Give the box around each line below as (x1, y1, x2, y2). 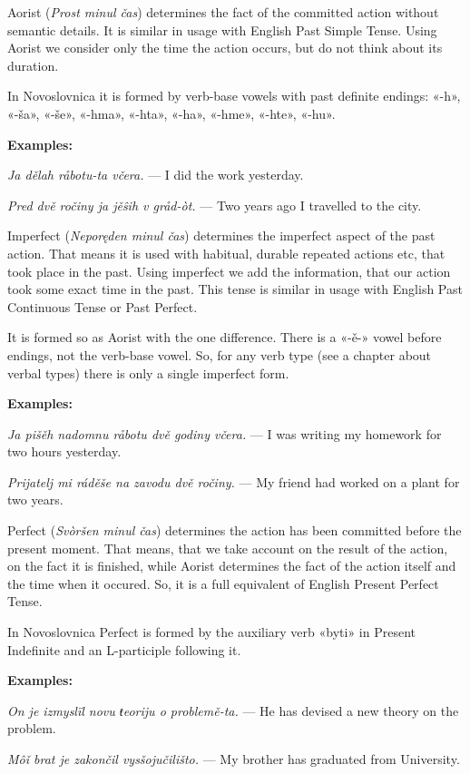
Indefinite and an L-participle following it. (7, 640, 241, 659)
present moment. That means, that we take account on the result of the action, (7, 538, 448, 557)
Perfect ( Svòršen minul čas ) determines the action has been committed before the (7, 521, 462, 540)
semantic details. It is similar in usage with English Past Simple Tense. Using (7, 20, 437, 39)
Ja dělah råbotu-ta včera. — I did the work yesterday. (7, 165, 304, 184)
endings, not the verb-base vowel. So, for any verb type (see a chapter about (7, 345, 432, 364)
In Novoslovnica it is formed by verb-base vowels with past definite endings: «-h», (7, 86, 461, 105)
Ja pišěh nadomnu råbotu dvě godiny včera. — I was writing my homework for (7, 424, 442, 443)
